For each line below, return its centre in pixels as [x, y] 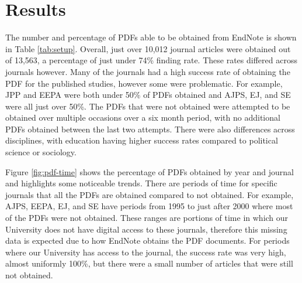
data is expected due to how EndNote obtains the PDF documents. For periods [147, 241]
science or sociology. [41, 152]
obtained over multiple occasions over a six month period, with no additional [143, 117]
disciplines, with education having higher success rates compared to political [142, 140]
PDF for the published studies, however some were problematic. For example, [144, 83]
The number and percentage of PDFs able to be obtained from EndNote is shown [151, 37]
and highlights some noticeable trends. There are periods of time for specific [141, 183]
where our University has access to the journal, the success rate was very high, [146, 252]
